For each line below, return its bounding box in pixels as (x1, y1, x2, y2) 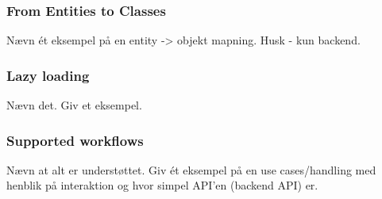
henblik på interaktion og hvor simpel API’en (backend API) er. (6, 177, 318, 193)
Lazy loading (6, 65, 90, 85)
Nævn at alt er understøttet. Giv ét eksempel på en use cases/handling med (6, 161, 376, 178)
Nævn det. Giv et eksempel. (6, 97, 142, 113)
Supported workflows (6, 130, 144, 150)
